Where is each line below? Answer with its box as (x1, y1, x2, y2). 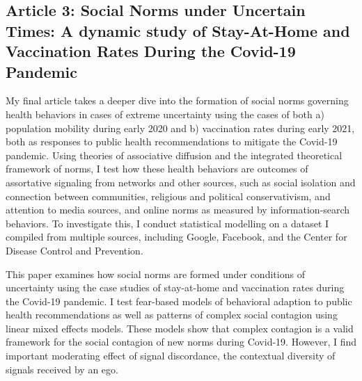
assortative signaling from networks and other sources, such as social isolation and (6, 175, 356, 189)
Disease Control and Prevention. (6, 243, 143, 257)
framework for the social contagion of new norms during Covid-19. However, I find (6, 334, 356, 349)
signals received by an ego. (6, 362, 118, 376)
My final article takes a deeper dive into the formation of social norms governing (6, 93, 349, 108)
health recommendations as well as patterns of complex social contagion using (6, 307, 338, 322)
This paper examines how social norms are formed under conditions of (6, 266, 305, 281)
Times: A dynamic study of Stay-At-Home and (6, 19, 350, 41)
